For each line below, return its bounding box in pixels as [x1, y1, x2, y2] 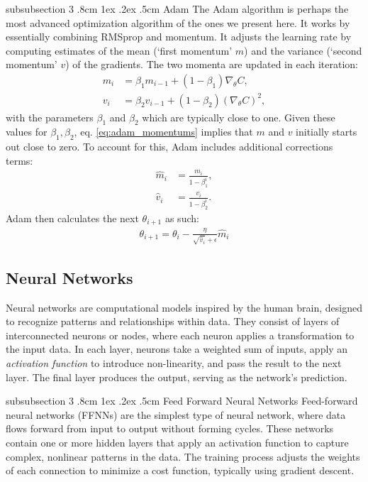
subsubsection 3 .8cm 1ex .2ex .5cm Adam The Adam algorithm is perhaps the [6, 1, 349, 16]
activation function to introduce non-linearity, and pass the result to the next [6, 356, 342, 371]
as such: [165, 210, 199, 225]
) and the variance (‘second [244, 43, 362, 57]
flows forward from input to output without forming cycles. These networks [6, 421, 334, 436]
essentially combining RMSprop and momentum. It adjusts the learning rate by [6, 29, 352, 44]
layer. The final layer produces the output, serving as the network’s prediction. [6, 369, 347, 384]
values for [6, 124, 48, 139]
